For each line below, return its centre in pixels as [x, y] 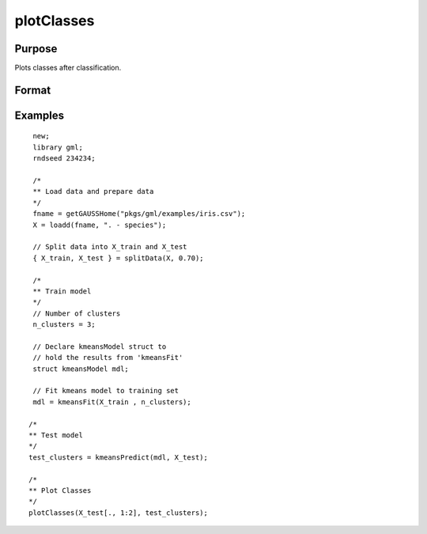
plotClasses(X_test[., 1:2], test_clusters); [119, 513]
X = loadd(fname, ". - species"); [100, 225]
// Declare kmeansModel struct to [100, 347]
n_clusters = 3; [64, 325]
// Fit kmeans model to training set [106, 391]
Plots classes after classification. [68, 68]
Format [33, 90]
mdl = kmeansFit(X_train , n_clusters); [112, 402]
